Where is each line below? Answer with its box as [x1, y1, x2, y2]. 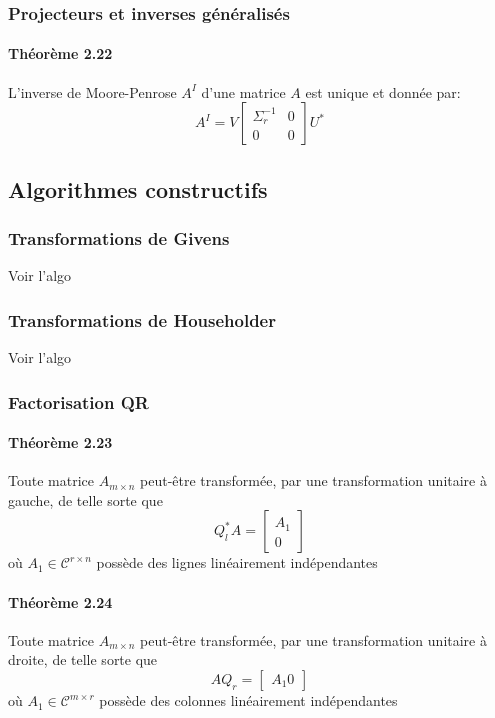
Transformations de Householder [8, 307, 276, 332]
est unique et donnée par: [305, 81, 461, 102]
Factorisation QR [8, 389, 149, 414]
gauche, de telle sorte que [8, 489, 163, 510]
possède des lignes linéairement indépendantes [96, 552, 378, 573]
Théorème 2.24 [8, 591, 113, 612]
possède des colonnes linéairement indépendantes [99, 690, 398, 711]
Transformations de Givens [8, 225, 230, 250]
